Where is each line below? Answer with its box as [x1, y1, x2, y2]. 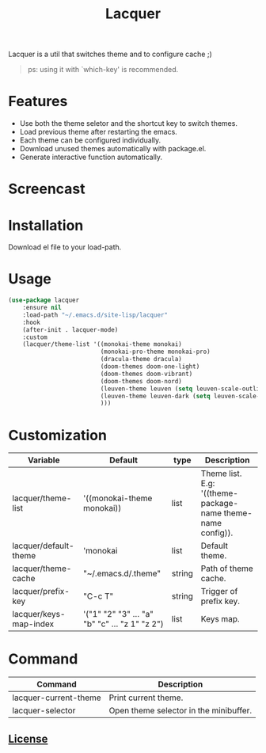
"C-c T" [82, 591, 114, 602]
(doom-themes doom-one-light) [100, 363, 200, 371]
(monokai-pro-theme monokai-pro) [100, 348, 211, 356]
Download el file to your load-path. [8, 242, 122, 252]
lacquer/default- [12, 540, 74, 551]
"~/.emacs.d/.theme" [82, 568, 161, 579]
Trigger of [200, 586, 238, 597]
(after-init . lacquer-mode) [22, 325, 119, 333]
